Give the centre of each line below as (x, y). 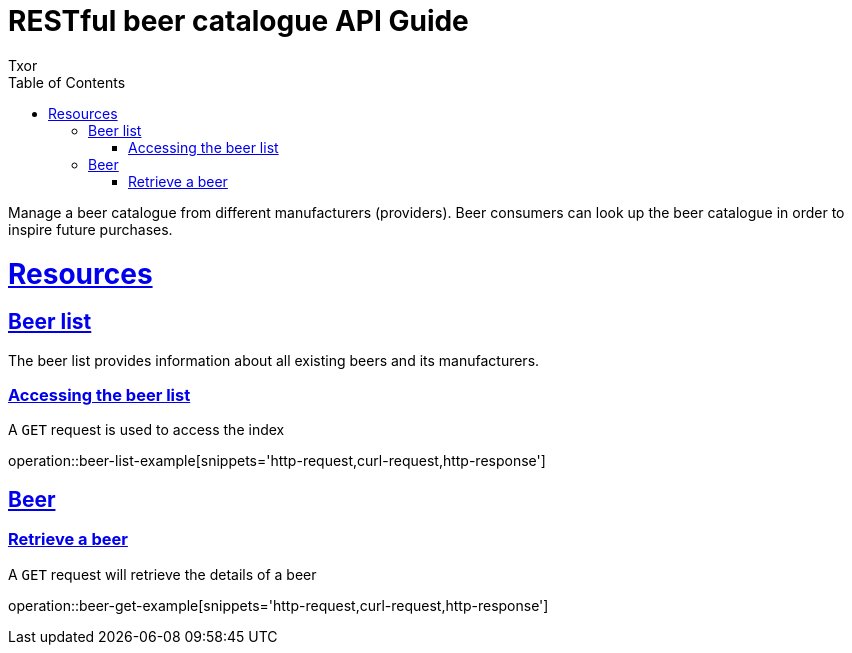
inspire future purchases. (90, 229)
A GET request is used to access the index (146, 430)
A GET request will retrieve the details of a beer (162, 574)
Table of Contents (67, 82)
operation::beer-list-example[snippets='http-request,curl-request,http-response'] (277, 461)
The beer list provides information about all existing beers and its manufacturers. (274, 360)
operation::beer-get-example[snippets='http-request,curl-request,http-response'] (278, 605)
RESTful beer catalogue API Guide (238, 21)
